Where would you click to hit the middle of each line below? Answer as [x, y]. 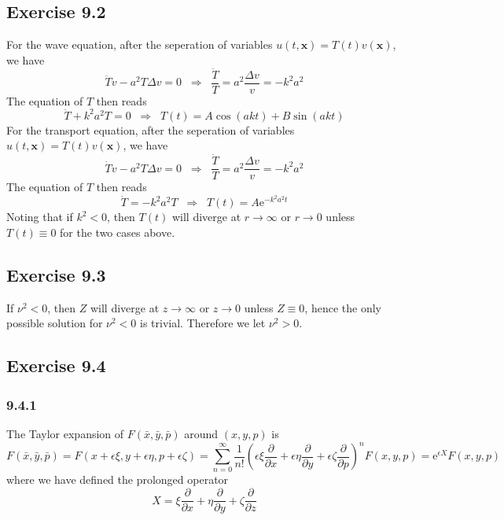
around [201, 434]
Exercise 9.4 [56, 365]
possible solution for [55, 323]
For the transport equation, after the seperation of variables [151, 129]
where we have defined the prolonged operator [118, 479]
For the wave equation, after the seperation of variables [140, 44]
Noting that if [40, 217]
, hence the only [343, 307]
